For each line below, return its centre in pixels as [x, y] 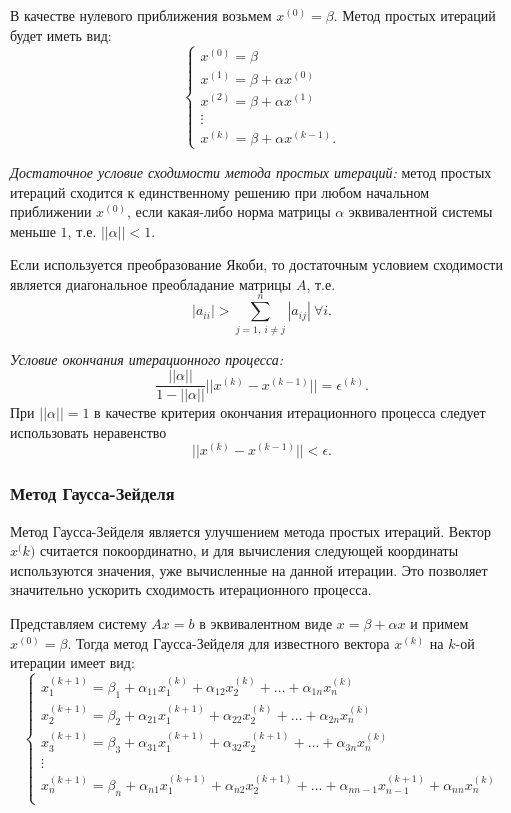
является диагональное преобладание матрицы [151, 283]
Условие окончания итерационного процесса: [147, 358]
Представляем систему [78, 623]
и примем [439, 623]
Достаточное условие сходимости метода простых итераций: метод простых [251, 171]
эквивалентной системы [420, 211]
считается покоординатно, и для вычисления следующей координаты [249, 550]
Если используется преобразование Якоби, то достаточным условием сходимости [256, 264]
